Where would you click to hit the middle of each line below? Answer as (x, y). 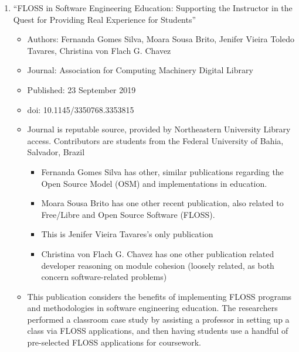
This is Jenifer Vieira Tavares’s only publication (127, 234)
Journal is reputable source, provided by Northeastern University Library (159, 129)
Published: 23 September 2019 (81, 89)
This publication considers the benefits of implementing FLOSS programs (159, 296)
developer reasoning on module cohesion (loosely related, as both (158, 265)
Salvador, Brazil (56, 152)
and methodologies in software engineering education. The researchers (152, 308)
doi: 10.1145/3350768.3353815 (81, 109)
